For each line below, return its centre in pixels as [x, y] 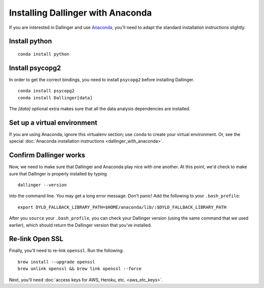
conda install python [44, 54]
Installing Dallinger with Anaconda [80, 13]
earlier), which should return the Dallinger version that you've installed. [80, 225]
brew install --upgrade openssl [56, 262]
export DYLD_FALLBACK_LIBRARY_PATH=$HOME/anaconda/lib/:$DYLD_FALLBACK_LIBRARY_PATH [122, 207]
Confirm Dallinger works [47, 155]
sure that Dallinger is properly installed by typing [58, 174]
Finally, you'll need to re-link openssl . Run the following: [66, 251]
